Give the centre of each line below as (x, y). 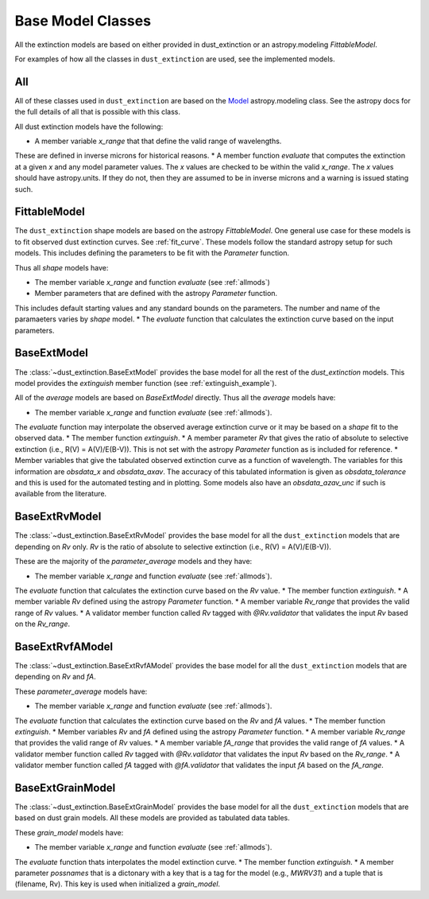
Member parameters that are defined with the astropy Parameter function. (156, 294)
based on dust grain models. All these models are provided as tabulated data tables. (152, 818)
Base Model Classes (83, 21)
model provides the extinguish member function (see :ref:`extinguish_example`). (146, 383)
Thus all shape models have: (62, 267)
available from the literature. (61, 494)
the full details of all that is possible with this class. (98, 112)
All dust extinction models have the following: (89, 126)
